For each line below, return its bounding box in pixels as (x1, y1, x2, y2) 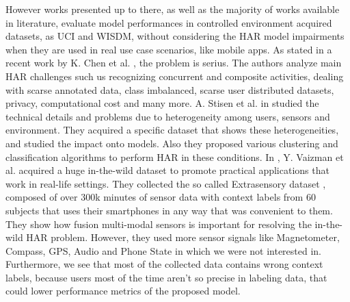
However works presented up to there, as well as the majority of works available (5, 2, 340, 16)
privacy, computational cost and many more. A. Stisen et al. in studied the (5, 96, 319, 110)
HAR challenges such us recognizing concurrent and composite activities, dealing (5, 68, 344, 83)
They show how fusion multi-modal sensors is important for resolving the (5, 216, 312, 231)
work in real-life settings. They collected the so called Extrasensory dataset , (5, 176, 326, 190)
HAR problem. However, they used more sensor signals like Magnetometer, (26, 230, 340, 244)
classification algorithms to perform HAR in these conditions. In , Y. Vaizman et (5, 149, 344, 164)
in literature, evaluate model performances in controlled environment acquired (5, 15, 332, 29)
